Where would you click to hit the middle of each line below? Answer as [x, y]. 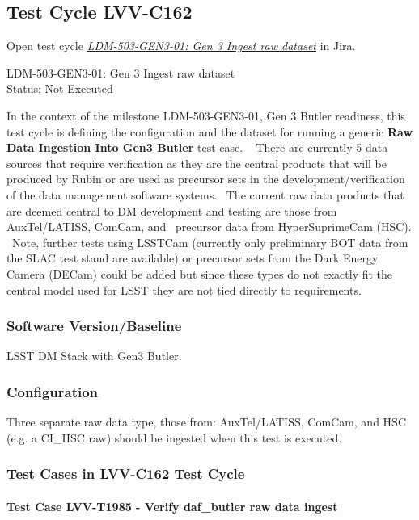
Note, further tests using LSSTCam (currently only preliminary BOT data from [210, 242]
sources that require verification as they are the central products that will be [197, 163]
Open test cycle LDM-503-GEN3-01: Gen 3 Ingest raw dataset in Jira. [181, 46]
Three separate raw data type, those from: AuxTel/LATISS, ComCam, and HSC [206, 422]
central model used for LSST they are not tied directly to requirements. [184, 289]
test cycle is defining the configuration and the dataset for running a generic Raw [210, 131]
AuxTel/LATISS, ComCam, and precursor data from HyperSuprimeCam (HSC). [209, 226]
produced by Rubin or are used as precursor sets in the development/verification [206, 179]
